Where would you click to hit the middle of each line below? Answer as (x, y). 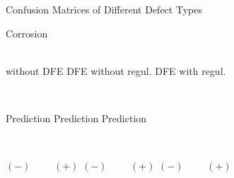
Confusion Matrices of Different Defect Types (104, 9)
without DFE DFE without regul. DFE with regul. (116, 70)
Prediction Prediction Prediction (76, 118)
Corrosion (27, 33)
